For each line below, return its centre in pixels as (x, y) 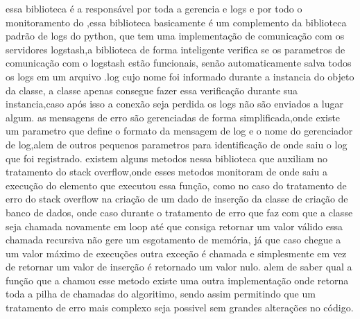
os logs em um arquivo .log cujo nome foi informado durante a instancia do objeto (180, 76)
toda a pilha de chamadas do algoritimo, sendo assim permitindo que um (161, 294)
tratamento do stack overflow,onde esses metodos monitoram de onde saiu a (167, 172)
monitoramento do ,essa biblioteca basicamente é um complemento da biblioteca (176, 22)
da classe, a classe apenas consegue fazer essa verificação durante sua (152, 90)
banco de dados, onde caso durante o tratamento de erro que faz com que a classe (179, 212)
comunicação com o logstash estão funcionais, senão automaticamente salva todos (179, 63)
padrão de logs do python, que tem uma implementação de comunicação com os (175, 36)
